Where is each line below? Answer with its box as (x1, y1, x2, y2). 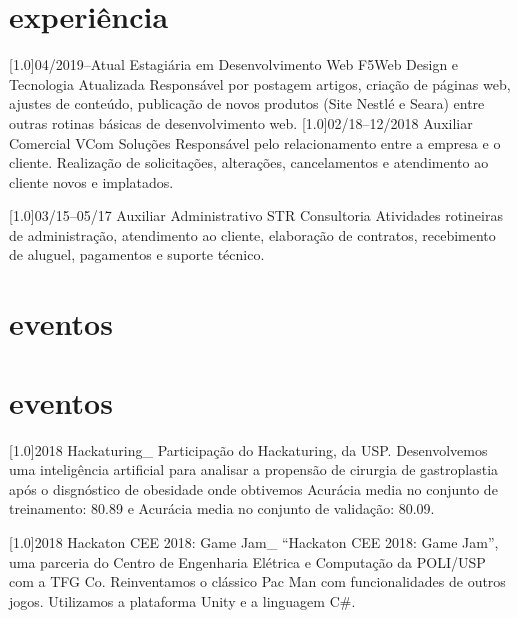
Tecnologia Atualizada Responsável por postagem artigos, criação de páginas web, (9, 73, 511, 94)
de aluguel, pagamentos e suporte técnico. (9, 244, 265, 265)
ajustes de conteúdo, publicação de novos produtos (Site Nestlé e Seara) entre (9, 93, 485, 114)
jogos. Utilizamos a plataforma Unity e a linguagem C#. (9, 590, 356, 611)
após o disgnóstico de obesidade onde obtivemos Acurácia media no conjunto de (9, 478, 498, 499)
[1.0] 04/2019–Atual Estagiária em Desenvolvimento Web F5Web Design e (9, 54, 459, 75)
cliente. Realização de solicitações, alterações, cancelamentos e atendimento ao (9, 152, 489, 173)
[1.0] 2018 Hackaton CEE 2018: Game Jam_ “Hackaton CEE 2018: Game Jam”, (9, 531, 499, 552)
